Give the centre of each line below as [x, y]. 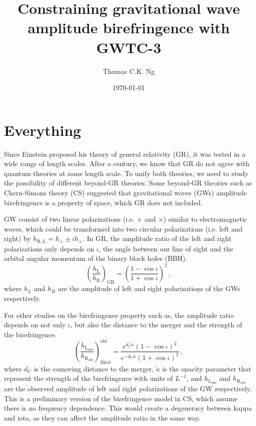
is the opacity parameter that [207, 368]
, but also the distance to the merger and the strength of [156, 325]
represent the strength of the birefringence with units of [89, 378]
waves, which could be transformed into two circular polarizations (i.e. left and [123, 228]
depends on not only [35, 325]
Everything [43, 130]
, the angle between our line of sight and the [166, 248]
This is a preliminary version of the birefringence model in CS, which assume [121, 398]
